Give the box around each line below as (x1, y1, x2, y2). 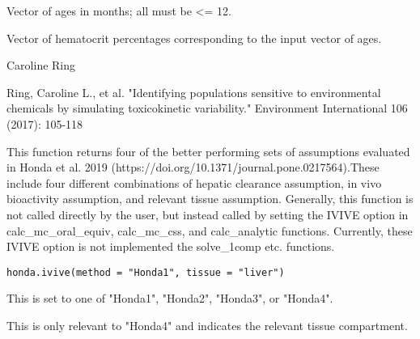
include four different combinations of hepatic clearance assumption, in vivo (6, 174, 382, 191)
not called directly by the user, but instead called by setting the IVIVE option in (6, 206, 409, 222)
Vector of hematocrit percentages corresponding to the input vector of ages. (6, 29, 382, 46)
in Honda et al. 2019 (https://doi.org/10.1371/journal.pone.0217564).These (6, 159, 380, 176)
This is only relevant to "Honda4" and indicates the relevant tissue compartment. (6, 316, 408, 333)
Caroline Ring (6, 57, 76, 74)
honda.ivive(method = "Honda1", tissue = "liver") (6, 266, 285, 278)
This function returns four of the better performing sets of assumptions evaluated (6, 142, 410, 159)
